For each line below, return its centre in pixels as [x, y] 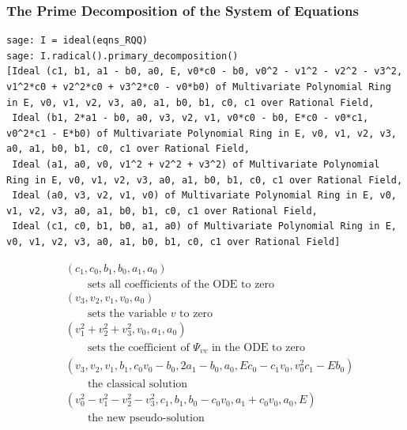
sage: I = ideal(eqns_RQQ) [77, 41]
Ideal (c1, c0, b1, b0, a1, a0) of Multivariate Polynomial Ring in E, [204, 226]
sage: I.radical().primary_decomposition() [122, 56]
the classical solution [138, 385]
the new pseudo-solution [146, 419]
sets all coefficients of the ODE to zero [181, 284]
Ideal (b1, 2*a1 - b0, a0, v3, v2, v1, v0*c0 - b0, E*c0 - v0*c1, [190, 118]
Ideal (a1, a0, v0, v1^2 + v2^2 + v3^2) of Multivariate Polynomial [196, 164]
